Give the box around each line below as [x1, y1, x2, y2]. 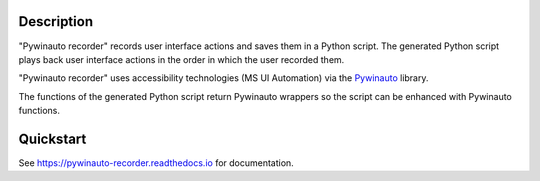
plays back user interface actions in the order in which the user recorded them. [18, 53, 345, 65]
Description [18, 13, 94, 30]
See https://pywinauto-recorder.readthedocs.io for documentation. [18, 156, 294, 169]
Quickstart [18, 130, 87, 147]
